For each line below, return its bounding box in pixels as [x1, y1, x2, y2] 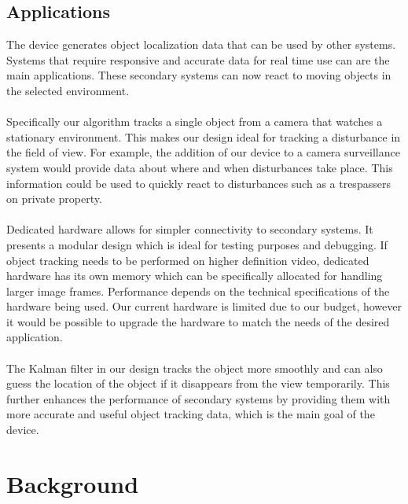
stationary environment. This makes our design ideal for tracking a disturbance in [6, 128, 401, 145]
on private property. [6, 190, 102, 207]
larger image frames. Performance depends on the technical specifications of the [6, 282, 390, 299]
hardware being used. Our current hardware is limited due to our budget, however [6, 298, 402, 315]
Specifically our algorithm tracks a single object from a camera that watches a [6, 113, 383, 130]
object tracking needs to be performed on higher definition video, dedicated [6, 252, 369, 268]
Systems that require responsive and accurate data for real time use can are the [6, 51, 390, 68]
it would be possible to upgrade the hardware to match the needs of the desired [6, 313, 390, 329]
